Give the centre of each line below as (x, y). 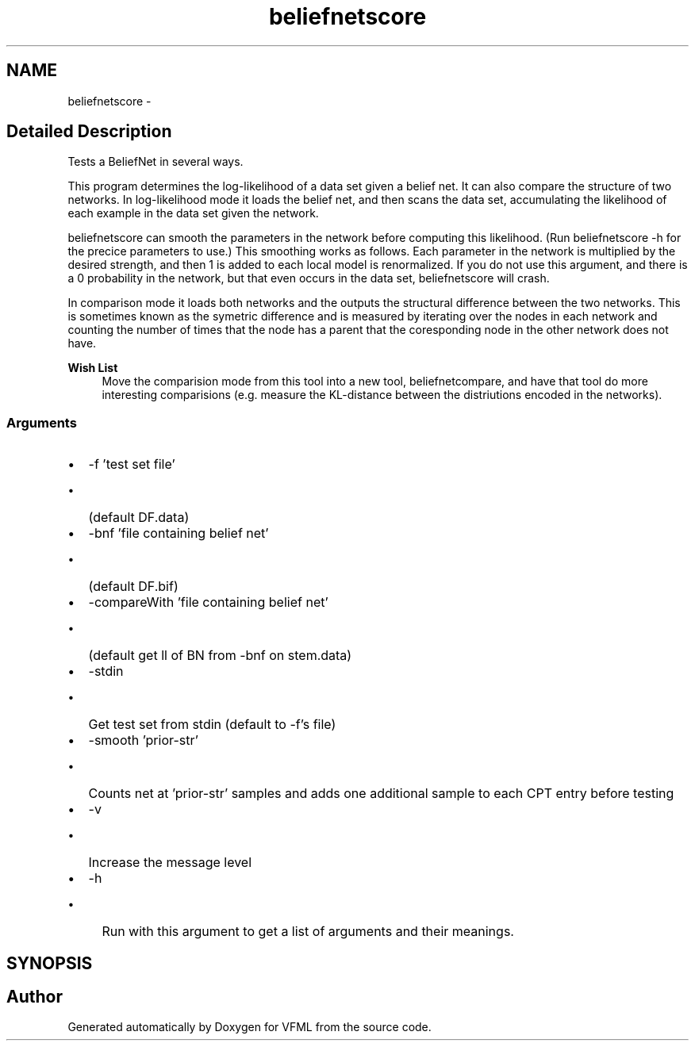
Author (35, 997)
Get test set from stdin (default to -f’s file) (212, 725)
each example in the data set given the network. (193, 213)
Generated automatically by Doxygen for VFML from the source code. (250, 1027)
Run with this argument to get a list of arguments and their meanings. (308, 932)
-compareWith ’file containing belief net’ (208, 602)
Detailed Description (89, 132)
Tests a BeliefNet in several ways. (156, 162)
